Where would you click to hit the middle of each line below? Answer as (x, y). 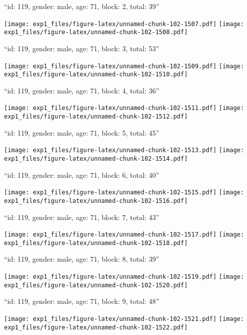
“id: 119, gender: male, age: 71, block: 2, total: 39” (82, 6)
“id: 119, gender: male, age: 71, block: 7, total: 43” (82, 217)
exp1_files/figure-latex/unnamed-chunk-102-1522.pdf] (96, 327)
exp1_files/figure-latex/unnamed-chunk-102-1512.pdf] (96, 117)
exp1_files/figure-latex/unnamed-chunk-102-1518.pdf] (96, 243)
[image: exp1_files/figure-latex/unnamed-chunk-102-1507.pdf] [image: (124, 24)
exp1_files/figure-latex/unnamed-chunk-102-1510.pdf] (96, 75)
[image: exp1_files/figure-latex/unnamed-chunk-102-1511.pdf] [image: (124, 108)
